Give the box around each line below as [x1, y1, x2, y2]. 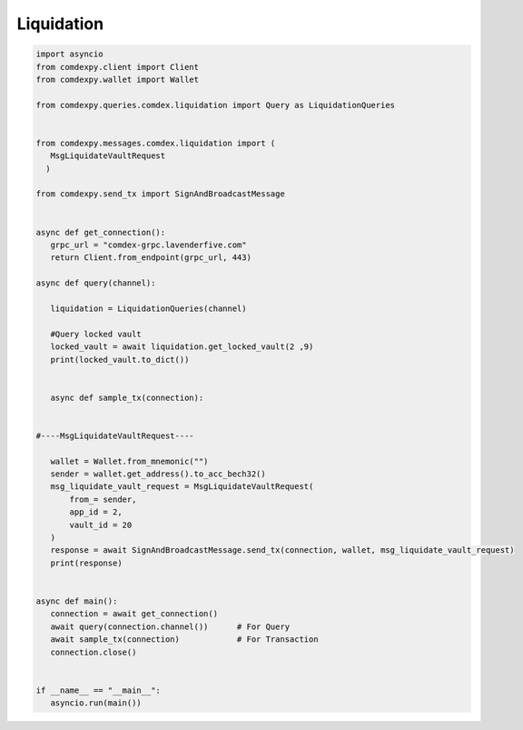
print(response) [50, 557, 123, 568]
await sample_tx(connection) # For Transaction [50, 635, 319, 645]
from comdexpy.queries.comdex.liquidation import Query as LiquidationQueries [35, 100, 395, 110]
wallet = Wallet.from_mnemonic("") [50, 455, 209, 466]
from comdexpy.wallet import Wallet [35, 74, 200, 85]
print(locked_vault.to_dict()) [50, 355, 190, 365]
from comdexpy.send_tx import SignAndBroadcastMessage [35, 189, 285, 199]
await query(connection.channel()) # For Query [50, 621, 291, 632]
